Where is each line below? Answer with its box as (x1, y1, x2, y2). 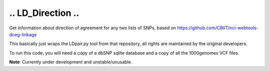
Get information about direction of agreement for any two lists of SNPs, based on (9, 25, 176, 31)
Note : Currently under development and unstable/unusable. (9, 59, 132, 65)
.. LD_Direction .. (9, 7, 79, 18)
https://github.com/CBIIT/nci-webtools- (177, 25, 258, 31)
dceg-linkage (9, 31, 37, 37)
